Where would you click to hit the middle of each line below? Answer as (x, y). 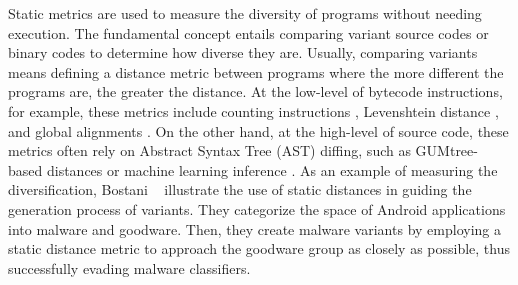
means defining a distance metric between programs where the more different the (256, 71)
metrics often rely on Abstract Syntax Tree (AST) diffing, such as (209, 150)
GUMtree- (446, 150)
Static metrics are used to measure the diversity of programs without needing (245, 13)
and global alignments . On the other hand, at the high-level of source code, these (258, 130)
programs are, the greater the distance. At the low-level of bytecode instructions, (255, 91)
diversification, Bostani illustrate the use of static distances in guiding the (240, 189)
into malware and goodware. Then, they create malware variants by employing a (254, 228)
